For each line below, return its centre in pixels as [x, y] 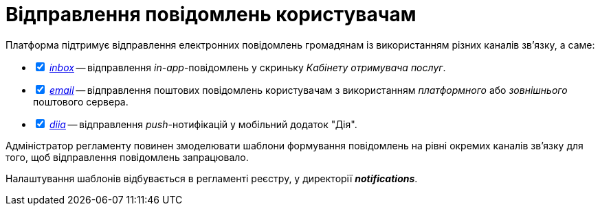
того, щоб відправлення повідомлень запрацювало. [127, 157]
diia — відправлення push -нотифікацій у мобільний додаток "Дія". [203, 124]
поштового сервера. [81, 101]
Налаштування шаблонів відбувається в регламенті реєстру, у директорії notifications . [212, 178]
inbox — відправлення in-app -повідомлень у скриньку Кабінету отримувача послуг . [247, 67]
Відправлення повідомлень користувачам [211, 14]
